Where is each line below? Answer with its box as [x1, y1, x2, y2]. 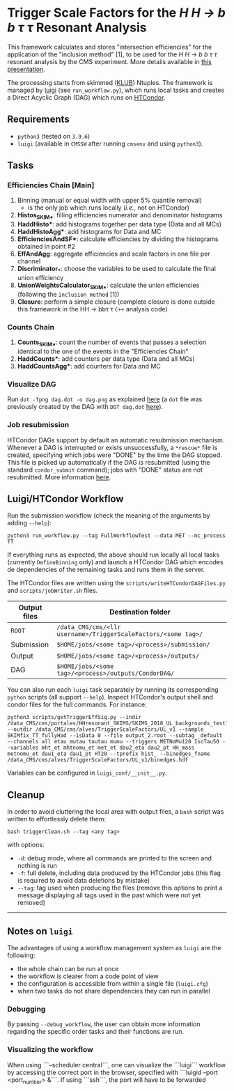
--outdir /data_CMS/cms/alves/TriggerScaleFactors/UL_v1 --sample [7, 726, 204, 733]
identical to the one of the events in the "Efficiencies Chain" [17, 347, 189, 355]
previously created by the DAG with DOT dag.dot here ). [7, 403, 164, 411]
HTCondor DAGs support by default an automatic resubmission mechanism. [7, 435, 225, 444]
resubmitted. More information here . [7, 472, 111, 481]
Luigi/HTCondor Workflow [7, 493, 124, 504]
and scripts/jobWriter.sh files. [7, 587, 98, 595]
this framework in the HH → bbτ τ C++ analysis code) [17, 304, 169, 313]
